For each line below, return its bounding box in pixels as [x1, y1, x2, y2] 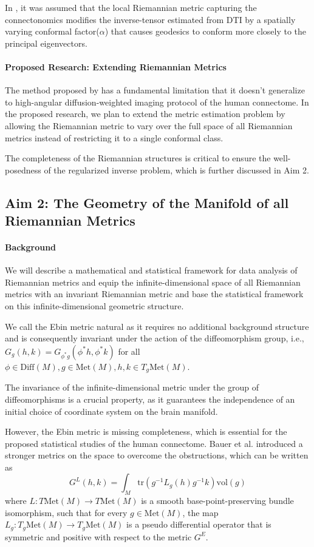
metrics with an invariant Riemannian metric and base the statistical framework [5, 287, 304, 300]
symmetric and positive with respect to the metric [5, 530, 192, 543]
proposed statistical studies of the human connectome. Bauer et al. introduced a [5, 437, 303, 449]
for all [118, 344, 140, 357]
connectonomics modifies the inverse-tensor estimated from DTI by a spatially [5, 13, 296, 25]
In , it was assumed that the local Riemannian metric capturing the [5, 1, 257, 13]
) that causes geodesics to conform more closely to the [104, 25, 307, 38]
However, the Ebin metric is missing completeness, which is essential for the [5, 425, 287, 438]
